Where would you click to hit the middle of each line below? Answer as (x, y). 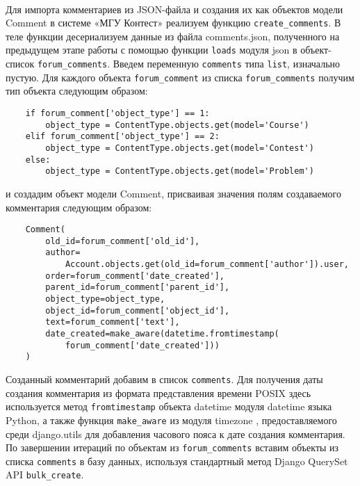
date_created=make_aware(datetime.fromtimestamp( (162, 334)
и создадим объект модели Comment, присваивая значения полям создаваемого (173, 193)
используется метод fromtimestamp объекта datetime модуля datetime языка (169, 406)
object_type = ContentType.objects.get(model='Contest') (180, 148)
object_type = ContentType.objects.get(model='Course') (177, 125)
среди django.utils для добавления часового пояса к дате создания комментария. (175, 434)
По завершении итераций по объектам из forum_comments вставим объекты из (172, 447)
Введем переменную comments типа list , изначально (227, 64)
